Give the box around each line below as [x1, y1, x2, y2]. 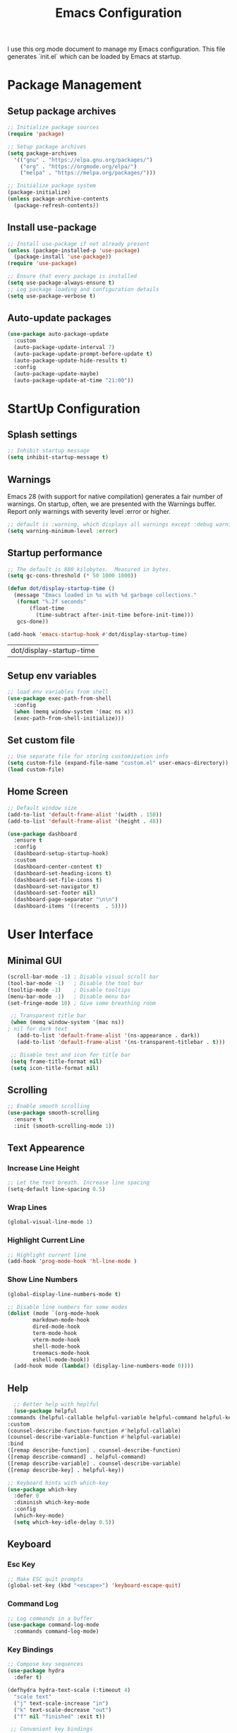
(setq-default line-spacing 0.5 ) [7, 1186, 106, 1193]
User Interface [7, 927, 94, 943]
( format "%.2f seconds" [16, 599, 87, 606]
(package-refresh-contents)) [13, 201, 99, 209]
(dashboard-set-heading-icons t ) [13, 869, 112, 877]
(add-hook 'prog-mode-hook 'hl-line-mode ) [7, 1258, 138, 1265]
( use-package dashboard [7, 830, 78, 838]
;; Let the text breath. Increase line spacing [7, 1179, 150, 1187]
